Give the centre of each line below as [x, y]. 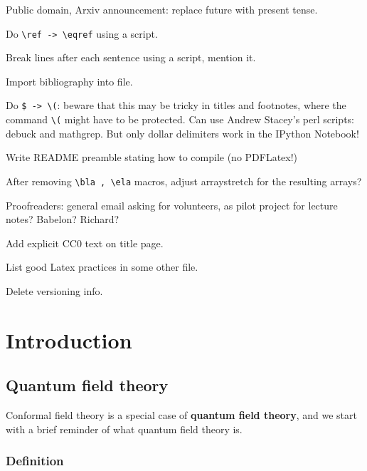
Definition [35, 461]
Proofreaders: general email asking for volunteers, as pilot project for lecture [172, 205]
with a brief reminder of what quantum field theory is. [124, 429]
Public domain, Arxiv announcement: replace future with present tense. [162, 9]
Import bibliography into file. [69, 81]
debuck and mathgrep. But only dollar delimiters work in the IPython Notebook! [182, 133]
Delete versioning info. [54, 290]
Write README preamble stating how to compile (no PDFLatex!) [152, 157]
